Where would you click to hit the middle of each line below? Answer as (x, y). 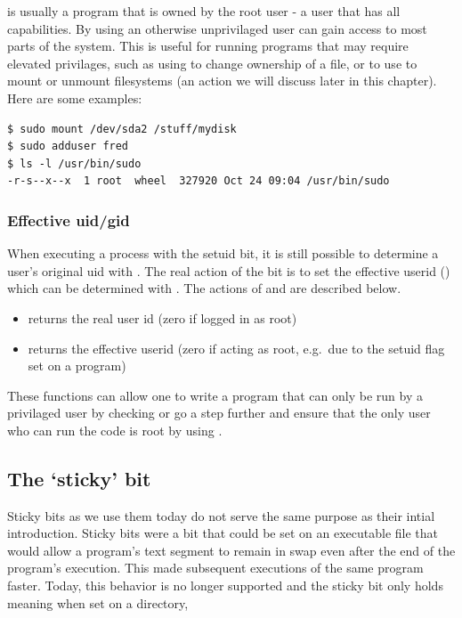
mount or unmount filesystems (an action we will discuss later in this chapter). (222, 81)
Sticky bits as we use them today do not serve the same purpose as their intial (221, 515)
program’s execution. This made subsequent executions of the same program (215, 568)
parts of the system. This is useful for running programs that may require (208, 46)
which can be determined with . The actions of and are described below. (204, 288)
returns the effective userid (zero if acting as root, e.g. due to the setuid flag (236, 348)
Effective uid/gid (69, 220)
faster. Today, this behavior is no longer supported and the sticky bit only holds (225, 585)
